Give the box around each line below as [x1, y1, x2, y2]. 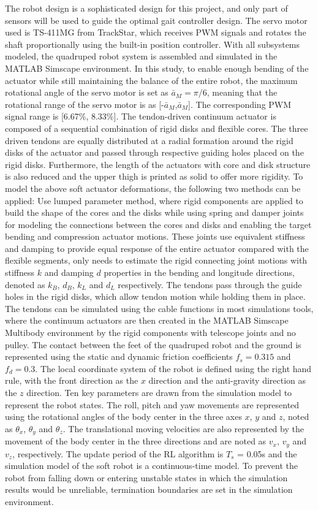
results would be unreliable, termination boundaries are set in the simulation [5, 483, 293, 496]
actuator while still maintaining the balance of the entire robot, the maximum [5, 74, 298, 86]
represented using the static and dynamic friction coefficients [5, 350, 233, 363]
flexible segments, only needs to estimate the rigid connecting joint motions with [5, 254, 308, 267]
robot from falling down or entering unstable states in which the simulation [5, 471, 288, 484]
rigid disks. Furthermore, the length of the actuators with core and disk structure [5, 158, 311, 170]
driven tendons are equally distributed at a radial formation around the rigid [5, 134, 293, 147]
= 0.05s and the [237, 447, 297, 460]
